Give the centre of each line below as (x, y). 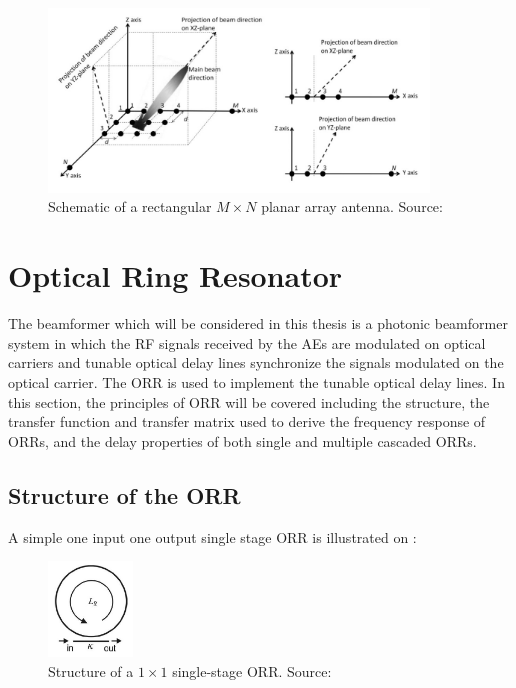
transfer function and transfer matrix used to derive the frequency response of (247, 421)
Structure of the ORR (124, 494)
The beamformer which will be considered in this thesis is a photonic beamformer (258, 323)
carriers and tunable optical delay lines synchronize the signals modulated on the (256, 362)
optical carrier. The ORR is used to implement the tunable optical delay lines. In (256, 381)
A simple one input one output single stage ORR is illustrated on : (212, 536)
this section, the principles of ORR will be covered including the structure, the (249, 401)
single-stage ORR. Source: (252, 670)
